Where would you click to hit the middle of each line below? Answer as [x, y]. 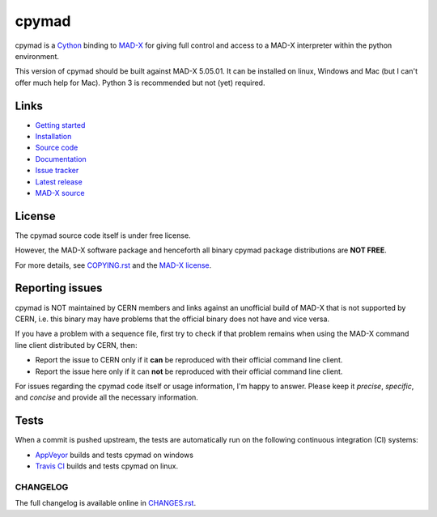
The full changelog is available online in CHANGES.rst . [106, 503]
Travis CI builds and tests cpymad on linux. [107, 466]
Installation [53, 137]
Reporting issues [59, 288]
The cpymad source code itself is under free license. [103, 235]
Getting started [60, 125]
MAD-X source [60, 193]
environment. [37, 56]
